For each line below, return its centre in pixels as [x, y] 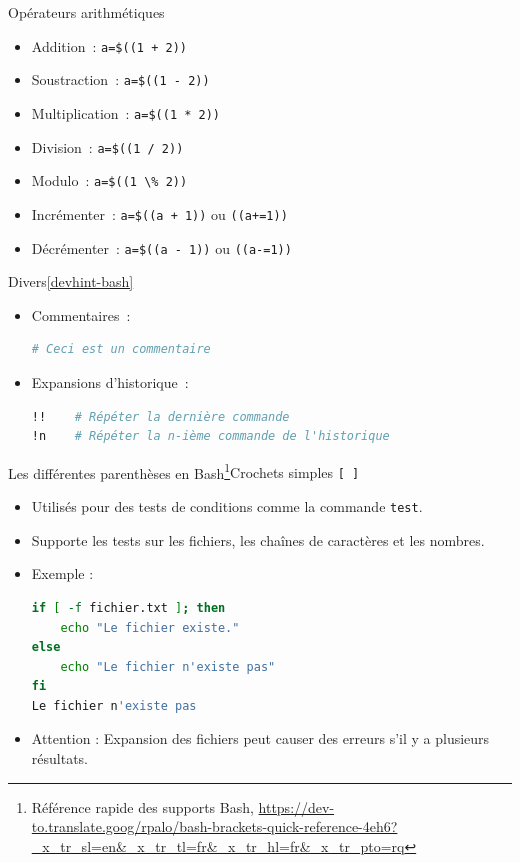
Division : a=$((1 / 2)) [107, 146]
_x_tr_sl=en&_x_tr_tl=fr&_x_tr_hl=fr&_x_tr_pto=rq [218, 845]
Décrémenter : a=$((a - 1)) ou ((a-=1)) [161, 247]
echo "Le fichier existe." [150, 627]
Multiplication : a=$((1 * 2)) [126, 112]
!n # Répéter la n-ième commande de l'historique [210, 436]
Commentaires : [81, 314]
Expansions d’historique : [110, 381]
